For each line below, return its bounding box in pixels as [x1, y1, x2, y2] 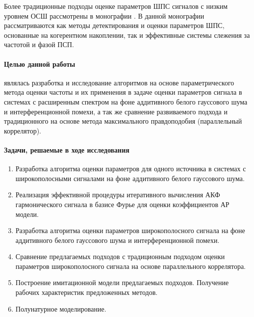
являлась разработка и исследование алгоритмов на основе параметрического [4, 77, 234, 87]
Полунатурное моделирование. [15, 303, 106, 314]
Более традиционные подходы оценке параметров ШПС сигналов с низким [4, 1, 228, 11]
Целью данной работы [4, 58, 76, 69]
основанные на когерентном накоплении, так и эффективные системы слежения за [4, 29, 250, 40]
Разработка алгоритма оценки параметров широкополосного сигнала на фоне [15, 225, 245, 236]
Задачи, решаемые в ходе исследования [4, 144, 129, 155]
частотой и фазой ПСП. [4, 39, 74, 50]
